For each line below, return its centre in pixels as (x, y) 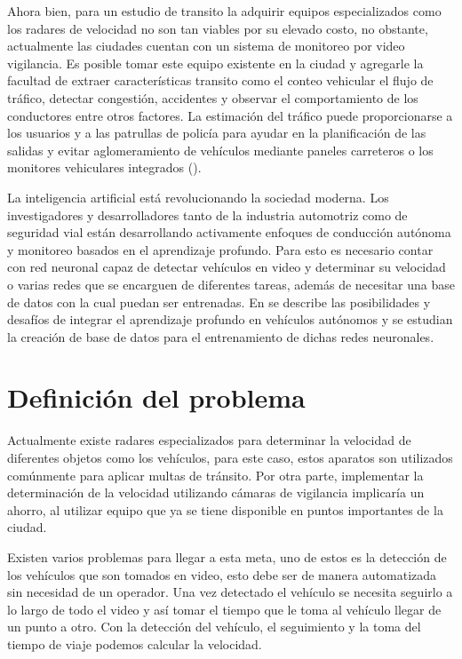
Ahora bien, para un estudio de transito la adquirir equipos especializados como (224, 11)
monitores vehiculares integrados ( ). (104, 167)
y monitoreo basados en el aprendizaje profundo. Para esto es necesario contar (220, 249)
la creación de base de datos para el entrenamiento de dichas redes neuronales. (221, 336)
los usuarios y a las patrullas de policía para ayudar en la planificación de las (217, 133)
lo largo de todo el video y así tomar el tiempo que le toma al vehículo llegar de (224, 609)
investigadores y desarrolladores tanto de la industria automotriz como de (207, 214)
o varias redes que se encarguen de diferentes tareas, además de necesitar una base (231, 284)
